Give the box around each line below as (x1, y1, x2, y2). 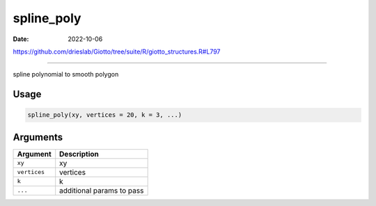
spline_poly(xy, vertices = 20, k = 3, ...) (27, 111, 182, 119)
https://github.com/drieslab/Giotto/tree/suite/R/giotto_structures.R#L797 (13, 47, 221, 56)
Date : (13, 35, 29, 43)
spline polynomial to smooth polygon (13, 70, 119, 79)
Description (59, 149, 99, 159)
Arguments (13, 131, 63, 143)
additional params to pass (59, 185, 144, 195)
